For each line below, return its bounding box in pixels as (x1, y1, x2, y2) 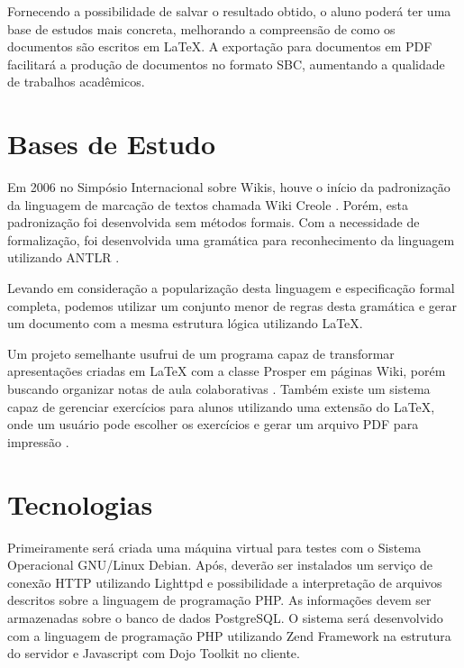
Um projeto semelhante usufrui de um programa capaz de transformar (7, 343, 395, 362)
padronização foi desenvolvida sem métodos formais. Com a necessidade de (7, 213, 420, 232)
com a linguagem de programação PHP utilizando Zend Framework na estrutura (7, 626, 451, 645)
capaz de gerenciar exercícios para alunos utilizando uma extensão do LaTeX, (7, 397, 435, 416)
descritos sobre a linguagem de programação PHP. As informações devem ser (7, 590, 432, 609)
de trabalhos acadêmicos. (7, 72, 145, 91)
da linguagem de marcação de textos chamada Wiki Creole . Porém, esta (7, 195, 408, 214)
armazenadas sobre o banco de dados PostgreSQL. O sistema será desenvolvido (7, 608, 443, 627)
